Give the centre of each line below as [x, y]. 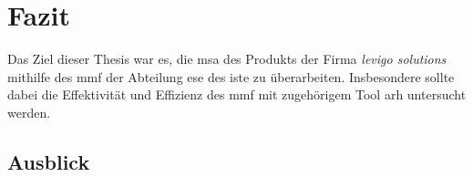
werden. [29, 112]
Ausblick [49, 161]
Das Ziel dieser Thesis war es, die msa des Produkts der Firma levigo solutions [227, 59]
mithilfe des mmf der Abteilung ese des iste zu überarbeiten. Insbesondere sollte [231, 76]
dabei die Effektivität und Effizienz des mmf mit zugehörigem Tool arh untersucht [237, 94]
